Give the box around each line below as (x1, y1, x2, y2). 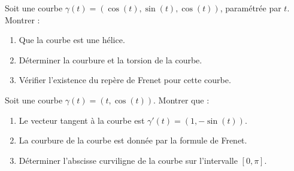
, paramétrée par (220, 2, 281, 14)
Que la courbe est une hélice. (19, 33, 125, 46)
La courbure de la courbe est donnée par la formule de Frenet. (19, 134, 247, 146)
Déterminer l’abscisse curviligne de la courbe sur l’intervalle (19, 154, 238, 166)
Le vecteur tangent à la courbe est (19, 114, 145, 126)
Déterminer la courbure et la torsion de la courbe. (19, 53, 202, 66)
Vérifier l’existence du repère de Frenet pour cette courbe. (19, 74, 231, 86)
